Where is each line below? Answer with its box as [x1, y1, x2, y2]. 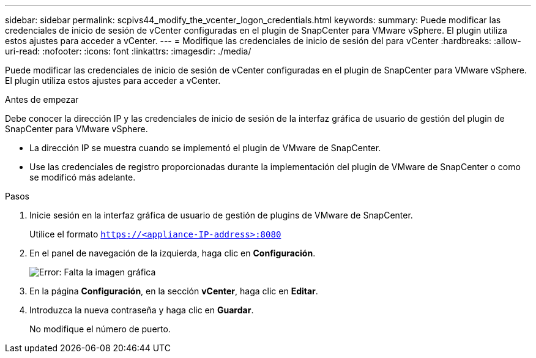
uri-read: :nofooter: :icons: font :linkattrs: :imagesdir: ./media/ [5, 46, 251, 56]
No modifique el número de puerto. [29, 324, 171, 334]
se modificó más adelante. [29, 172, 136, 182]
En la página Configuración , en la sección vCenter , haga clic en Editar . [29, 286, 318, 296]
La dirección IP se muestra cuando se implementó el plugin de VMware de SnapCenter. [29, 143, 381, 153]
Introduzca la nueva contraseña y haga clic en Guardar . [29, 305, 254, 315]
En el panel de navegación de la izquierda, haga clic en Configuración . [29, 248, 316, 258]
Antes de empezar [5, 94, 79, 105]
